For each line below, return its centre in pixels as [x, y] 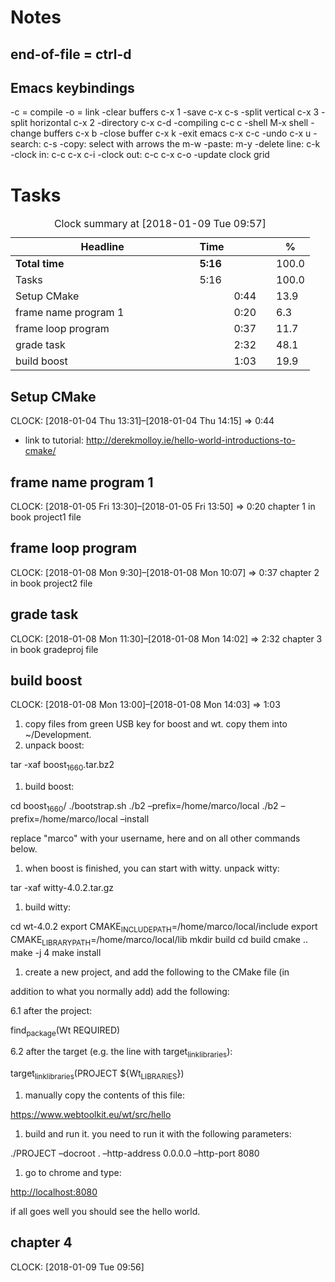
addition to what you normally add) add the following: [120, 991]
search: [26, 144]
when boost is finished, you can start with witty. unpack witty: [152, 868]
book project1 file [46, 517]
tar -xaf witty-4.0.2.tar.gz [62, 887]
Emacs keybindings [72, 87]
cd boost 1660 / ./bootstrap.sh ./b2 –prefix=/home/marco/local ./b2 [144, 807]
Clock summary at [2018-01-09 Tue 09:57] [160, 224]
